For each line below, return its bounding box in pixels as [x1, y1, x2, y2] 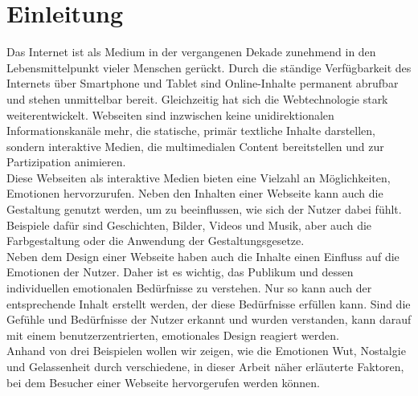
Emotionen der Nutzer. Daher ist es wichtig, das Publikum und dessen [6, 263, 354, 280]
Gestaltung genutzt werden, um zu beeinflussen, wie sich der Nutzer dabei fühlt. [6, 201, 402, 218]
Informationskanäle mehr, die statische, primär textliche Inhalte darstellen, [6, 122, 376, 139]
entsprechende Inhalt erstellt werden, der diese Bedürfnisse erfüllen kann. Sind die [6, 295, 411, 312]
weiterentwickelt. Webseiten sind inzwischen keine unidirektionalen [6, 106, 334, 123]
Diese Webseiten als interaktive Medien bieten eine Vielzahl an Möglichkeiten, [6, 169, 391, 186]
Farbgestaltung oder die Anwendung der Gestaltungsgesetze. [6, 232, 305, 249]
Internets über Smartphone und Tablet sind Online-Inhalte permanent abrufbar [6, 75, 399, 92]
